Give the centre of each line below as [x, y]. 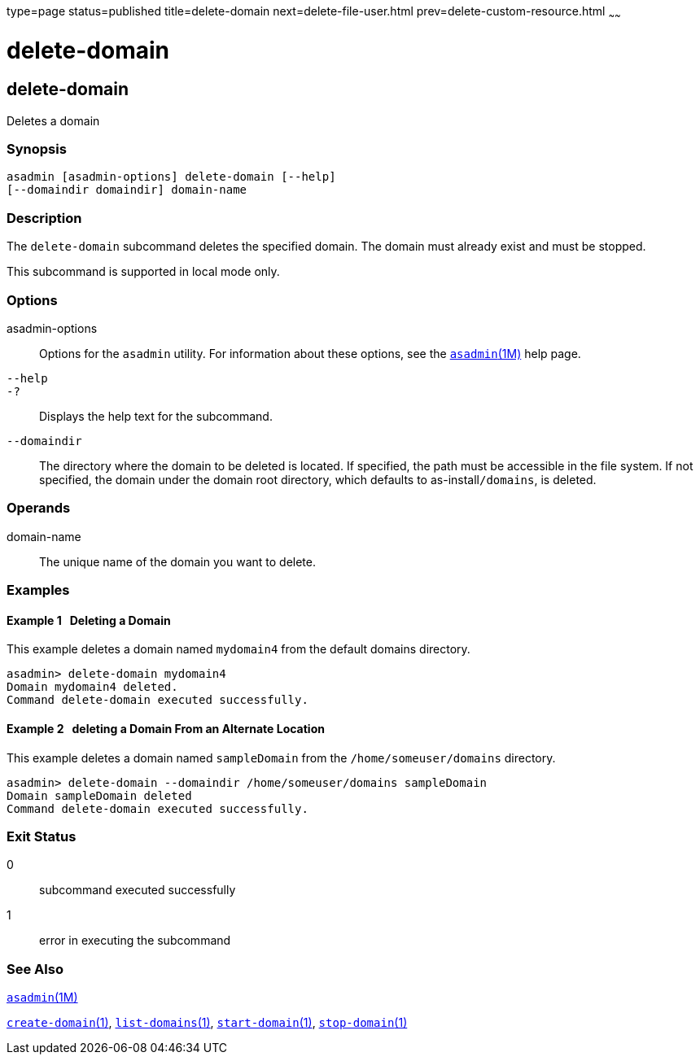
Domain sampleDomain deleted [99, 795]
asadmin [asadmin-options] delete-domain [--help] [171, 177]
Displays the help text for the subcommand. [156, 416]
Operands [39, 508]
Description [44, 218]
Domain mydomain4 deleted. [92, 687]
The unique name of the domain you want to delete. [177, 561]
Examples [38, 590]
